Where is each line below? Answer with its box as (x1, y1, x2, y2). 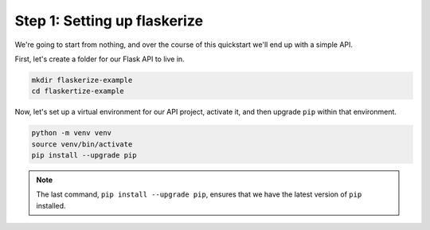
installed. (36, 201, 67, 210)
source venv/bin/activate (31, 139, 133, 149)
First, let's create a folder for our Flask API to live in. (14, 54, 185, 64)
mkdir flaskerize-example (31, 76, 133, 84)
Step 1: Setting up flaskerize (14, 12, 203, 29)
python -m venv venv (31, 128, 111, 138)
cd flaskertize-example (31, 87, 125, 96)
